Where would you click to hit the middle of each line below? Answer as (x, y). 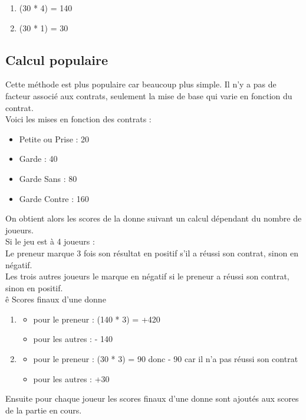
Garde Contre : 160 (54, 198)
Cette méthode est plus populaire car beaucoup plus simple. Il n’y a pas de (141, 84)
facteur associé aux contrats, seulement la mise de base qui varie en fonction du (149, 95)
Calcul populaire (57, 59)
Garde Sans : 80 (48, 178)
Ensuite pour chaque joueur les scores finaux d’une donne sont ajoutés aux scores (152, 398)
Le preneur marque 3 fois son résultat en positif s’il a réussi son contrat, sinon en (152, 253)
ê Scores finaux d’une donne (56, 299)
